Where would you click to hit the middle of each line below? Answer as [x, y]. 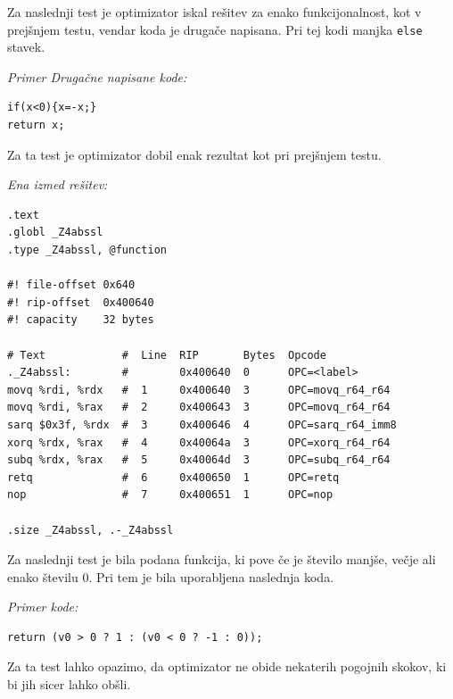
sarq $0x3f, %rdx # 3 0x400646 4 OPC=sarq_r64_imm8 [202, 424]
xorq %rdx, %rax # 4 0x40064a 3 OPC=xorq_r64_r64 [199, 442]
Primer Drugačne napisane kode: [97, 76]
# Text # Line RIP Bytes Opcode [167, 355]
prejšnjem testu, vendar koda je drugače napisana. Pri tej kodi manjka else [215, 29]
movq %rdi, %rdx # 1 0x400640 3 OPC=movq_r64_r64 [199, 390]
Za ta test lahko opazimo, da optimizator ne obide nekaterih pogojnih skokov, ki [227, 666]
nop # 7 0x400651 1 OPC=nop [170, 495]
